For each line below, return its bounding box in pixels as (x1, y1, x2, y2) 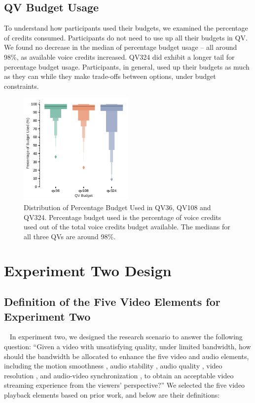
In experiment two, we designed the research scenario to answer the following (9, 331, 243, 342)
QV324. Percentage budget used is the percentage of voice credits (24, 212, 221, 222)
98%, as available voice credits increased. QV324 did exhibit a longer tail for (4, 51, 235, 62)
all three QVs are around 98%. (24, 231, 116, 241)
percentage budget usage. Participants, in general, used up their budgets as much (4, 61, 250, 72)
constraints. (4, 80, 39, 91)
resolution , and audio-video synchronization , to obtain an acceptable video (4, 370, 234, 380)
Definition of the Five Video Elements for (4, 294, 220, 309)
